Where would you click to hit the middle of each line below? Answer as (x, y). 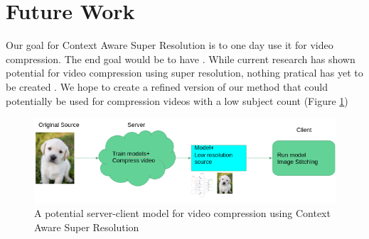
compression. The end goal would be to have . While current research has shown (181, 59)
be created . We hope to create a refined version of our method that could (167, 86)
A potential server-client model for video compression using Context (182, 213)
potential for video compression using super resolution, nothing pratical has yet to (184, 73)
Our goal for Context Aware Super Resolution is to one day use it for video (170, 45)
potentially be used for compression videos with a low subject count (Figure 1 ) (177, 100)
